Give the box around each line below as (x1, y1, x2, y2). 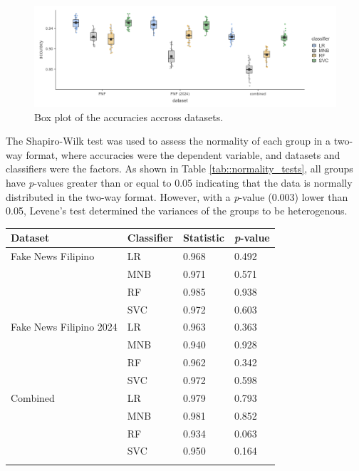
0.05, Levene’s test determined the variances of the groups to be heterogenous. (6, 203, 348, 218)
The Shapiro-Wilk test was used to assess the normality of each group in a (6, 133, 331, 148)
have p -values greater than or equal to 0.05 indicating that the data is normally (6, 175, 353, 190)
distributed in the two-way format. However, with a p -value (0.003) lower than (6, 189, 348, 204)
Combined (11, 390, 55, 405)
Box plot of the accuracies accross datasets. (34, 109, 224, 124)
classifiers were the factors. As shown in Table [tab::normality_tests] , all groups (6, 161, 353, 176)
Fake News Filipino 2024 (11, 319, 118, 334)
